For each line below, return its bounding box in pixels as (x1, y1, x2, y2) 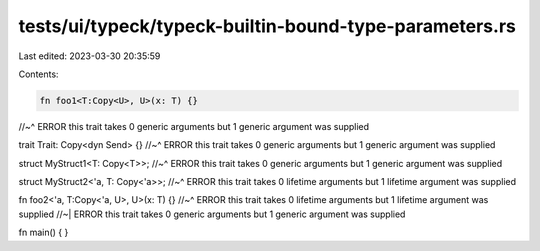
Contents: (18, 68, 59, 80)
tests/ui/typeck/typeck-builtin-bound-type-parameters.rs (18, 15, 517, 37)
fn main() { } (18, 226, 69, 239)
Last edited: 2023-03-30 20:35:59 (18, 50, 161, 62)
